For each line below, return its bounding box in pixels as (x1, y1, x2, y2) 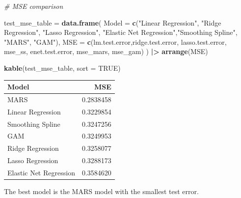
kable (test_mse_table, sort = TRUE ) (4, 62, 121, 73)
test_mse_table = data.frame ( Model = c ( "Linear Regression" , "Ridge (4, 17, 221, 28)
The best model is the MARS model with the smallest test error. (4, 186, 199, 197)
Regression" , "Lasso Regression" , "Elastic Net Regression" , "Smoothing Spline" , (4, 27, 238, 37)
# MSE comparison (4, 1, 63, 11)
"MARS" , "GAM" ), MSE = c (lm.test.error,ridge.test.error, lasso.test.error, (4, 36, 227, 47)
